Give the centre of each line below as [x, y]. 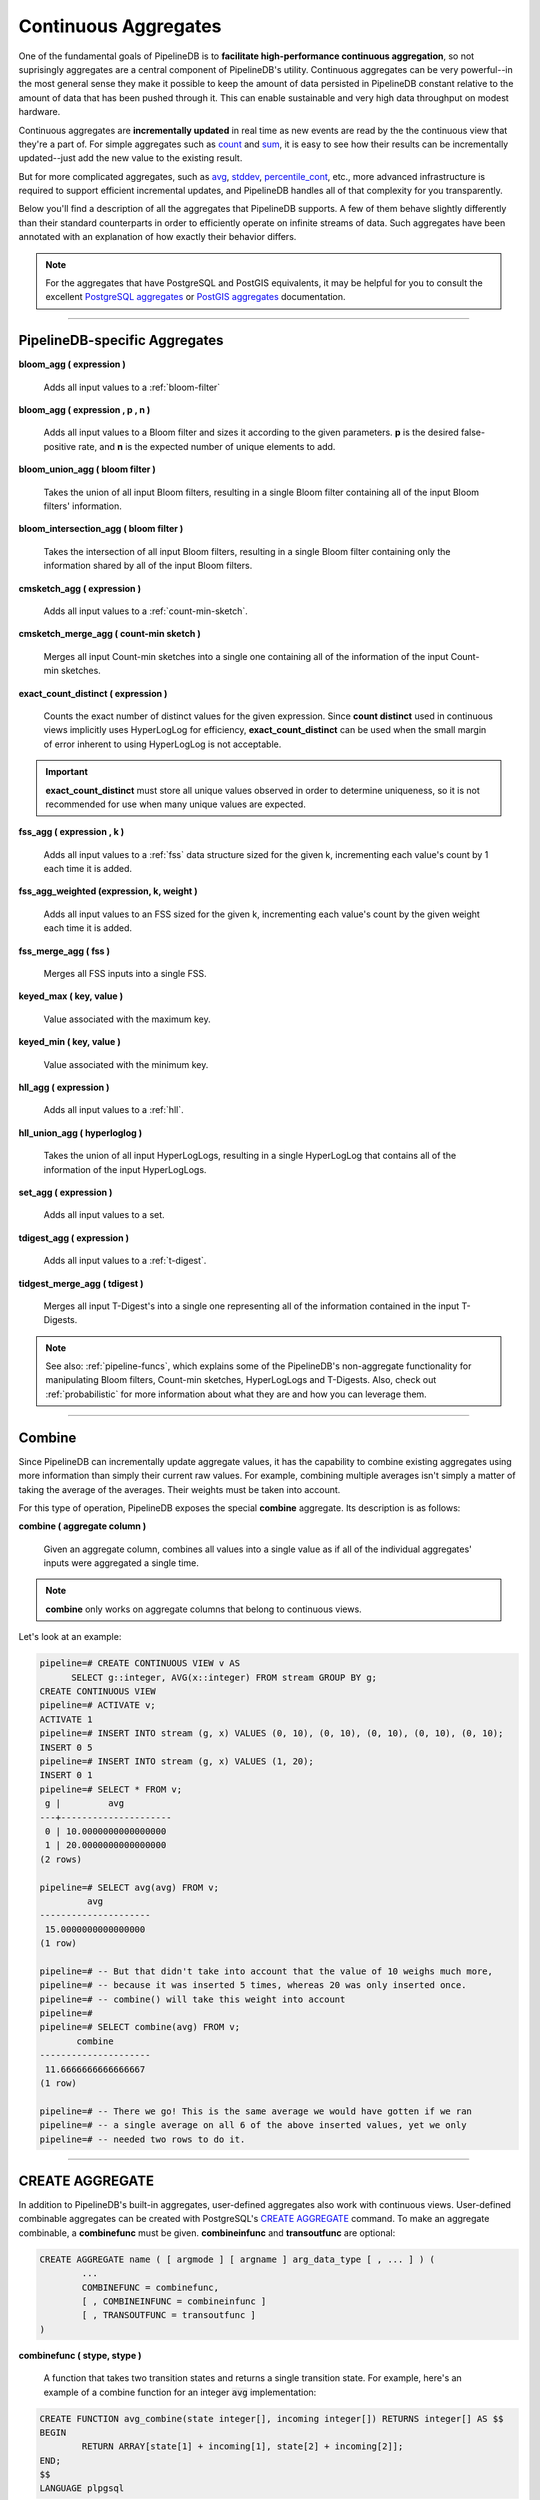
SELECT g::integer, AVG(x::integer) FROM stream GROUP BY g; [224, 1677]
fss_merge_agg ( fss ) [64, 951]
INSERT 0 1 [66, 1775]
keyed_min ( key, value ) [69, 1042]
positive [60, 446]
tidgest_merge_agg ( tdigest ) [81, 1283]
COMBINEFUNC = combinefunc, [150, 2287]
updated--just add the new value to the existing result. [130, 158]
